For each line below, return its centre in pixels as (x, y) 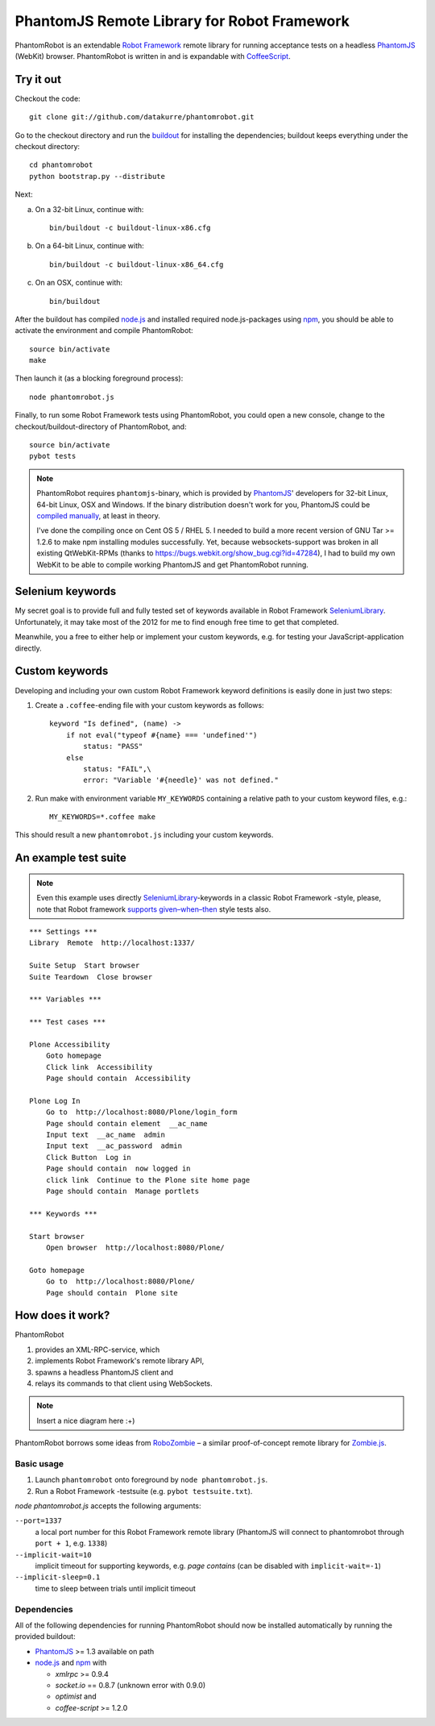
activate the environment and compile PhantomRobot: (104, 331)
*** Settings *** (63, 932)
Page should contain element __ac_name (127, 1123)
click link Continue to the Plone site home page (148, 1180)
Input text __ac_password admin (114, 1146)
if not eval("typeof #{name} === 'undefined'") (162, 735)
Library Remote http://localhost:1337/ (112, 943)
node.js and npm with (71, 1663)
